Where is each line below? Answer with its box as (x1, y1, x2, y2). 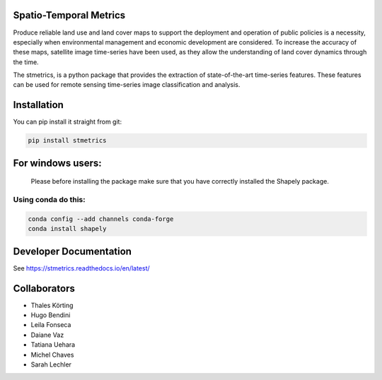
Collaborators (13, 283, 76, 295)
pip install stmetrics (28, 136, 107, 145)
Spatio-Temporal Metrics (13, 9, 126, 21)
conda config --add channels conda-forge (28, 215, 174, 222)
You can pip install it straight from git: (13, 117, 122, 126)
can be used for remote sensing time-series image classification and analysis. (13, 81, 241, 89)
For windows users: (13, 157, 102, 169)
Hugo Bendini (30, 311, 71, 319)
